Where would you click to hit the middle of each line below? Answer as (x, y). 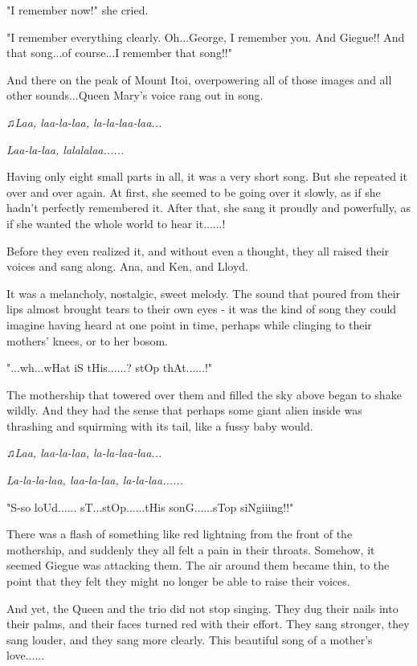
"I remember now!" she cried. (78, 10)
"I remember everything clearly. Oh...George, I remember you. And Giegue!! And (206, 37)
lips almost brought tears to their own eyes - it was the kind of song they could (202, 309)
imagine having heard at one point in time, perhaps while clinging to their (189, 324)
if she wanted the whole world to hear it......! (116, 223)
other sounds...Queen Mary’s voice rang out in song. (135, 95)
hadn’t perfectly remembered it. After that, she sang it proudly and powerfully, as (208, 208)
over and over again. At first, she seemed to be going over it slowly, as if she (194, 192)
